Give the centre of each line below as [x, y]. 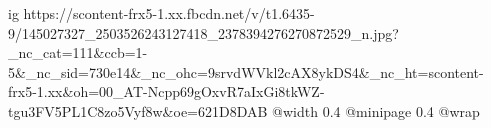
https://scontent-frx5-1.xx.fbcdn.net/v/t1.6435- [169, 13]
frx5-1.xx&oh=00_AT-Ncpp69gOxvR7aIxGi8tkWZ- [166, 91]
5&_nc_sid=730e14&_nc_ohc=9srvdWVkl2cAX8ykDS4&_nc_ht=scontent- [246, 71]
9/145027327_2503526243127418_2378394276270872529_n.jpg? [203, 32]
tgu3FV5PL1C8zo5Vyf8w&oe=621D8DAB [138, 110]
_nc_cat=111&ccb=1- [78, 52]
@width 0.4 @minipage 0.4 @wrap [376, 110]
